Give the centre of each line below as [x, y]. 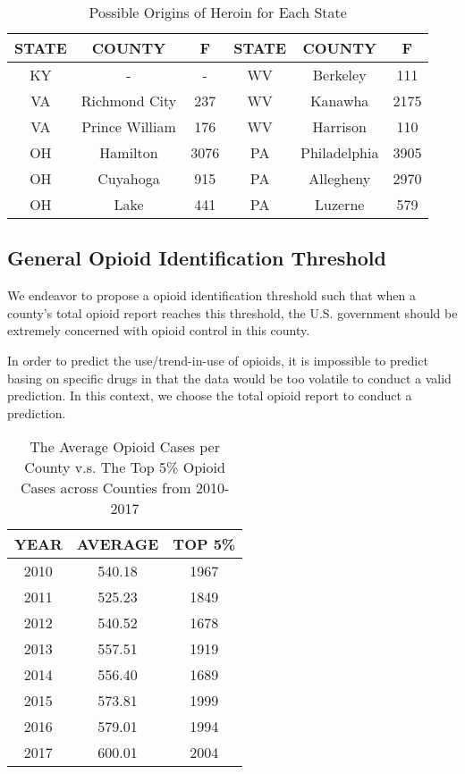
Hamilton [129, 152]
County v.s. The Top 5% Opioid [125, 467]
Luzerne [340, 204]
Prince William [129, 126]
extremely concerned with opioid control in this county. [159, 330]
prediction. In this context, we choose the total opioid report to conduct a [210, 395]
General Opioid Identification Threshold [197, 258]
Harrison [339, 126]
